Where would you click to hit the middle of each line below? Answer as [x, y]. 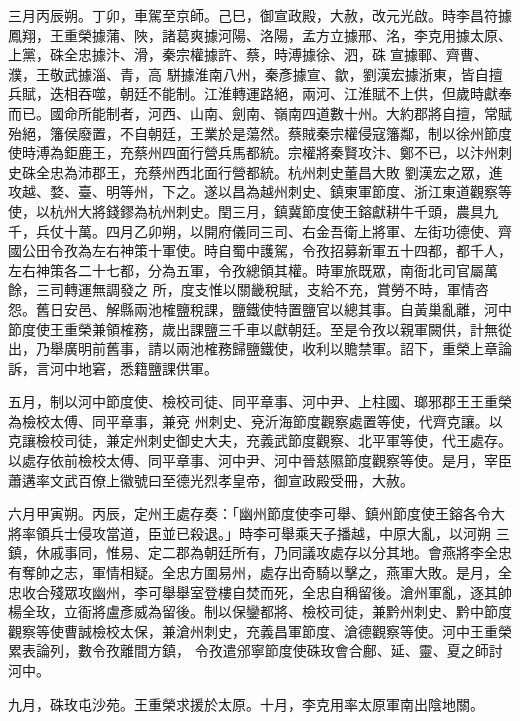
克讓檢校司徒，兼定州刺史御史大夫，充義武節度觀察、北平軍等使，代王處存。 [260, 440]
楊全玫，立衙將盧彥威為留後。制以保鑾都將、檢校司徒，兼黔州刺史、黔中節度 [260, 611]
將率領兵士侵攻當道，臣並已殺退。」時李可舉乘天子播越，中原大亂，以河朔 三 [259, 532]
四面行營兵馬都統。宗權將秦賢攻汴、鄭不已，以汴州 [329, 152]
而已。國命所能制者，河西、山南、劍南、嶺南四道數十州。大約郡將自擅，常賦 [260, 112]
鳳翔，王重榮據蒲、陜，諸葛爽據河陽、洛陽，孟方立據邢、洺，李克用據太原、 [260, 34]
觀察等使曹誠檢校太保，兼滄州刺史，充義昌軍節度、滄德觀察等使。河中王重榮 [260, 630]
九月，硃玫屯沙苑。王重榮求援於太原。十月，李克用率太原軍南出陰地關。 [246, 703]
